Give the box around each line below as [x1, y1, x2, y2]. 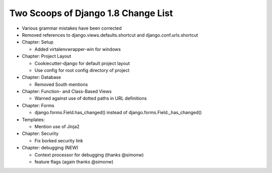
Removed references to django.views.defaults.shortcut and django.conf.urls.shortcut [22, 32, 198, 38]
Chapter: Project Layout [22, 53, 72, 59]
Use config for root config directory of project [34, 67, 130, 73]
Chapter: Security [22, 131, 59, 137]
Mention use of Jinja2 [34, 124, 80, 130]
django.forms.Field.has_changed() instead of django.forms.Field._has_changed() [34, 110, 202, 116]
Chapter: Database [22, 74, 61, 80]
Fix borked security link [34, 137, 83, 143]
